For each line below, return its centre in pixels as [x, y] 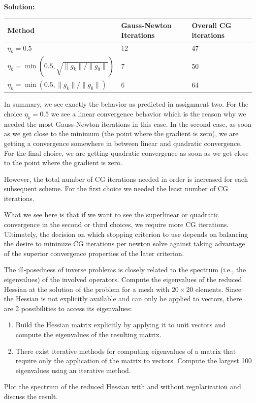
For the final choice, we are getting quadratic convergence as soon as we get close [126, 153]
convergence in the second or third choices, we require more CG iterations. [116, 224]
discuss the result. [31, 396]
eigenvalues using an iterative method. [73, 370]
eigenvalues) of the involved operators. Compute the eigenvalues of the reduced [123, 279]
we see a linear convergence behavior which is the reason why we [148, 113]
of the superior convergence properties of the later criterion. [94, 253]
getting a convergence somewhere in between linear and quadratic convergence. [123, 143]
